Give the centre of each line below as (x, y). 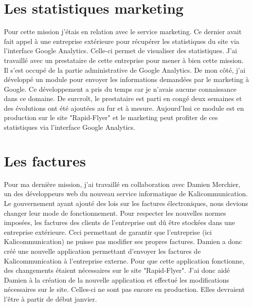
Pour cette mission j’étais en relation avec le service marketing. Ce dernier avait (123, 31)
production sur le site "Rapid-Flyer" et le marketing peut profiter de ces (111, 117)
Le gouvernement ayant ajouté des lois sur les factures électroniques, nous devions (126, 203)
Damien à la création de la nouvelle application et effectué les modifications (117, 279)
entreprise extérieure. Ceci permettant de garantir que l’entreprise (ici (108, 232)
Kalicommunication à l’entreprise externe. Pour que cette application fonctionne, (124, 260)
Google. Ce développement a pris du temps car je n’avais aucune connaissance (120, 89)
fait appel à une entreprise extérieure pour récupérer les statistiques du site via (122, 41)
